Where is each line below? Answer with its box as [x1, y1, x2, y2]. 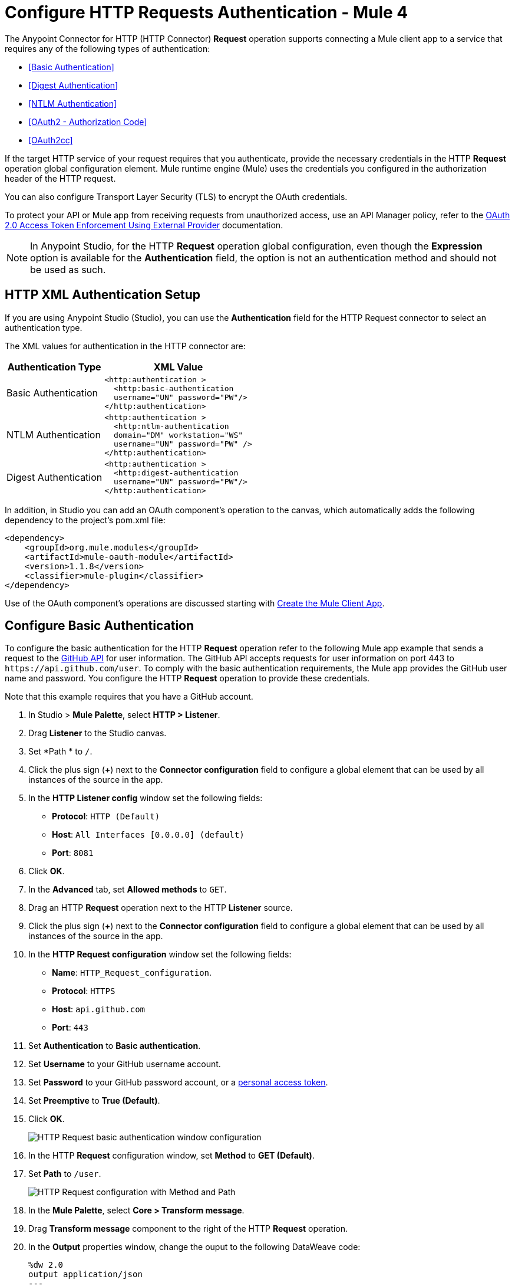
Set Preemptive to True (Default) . [28, 1095, 160, 1106]
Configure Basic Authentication [5, 618, 194, 634]
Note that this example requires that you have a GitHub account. [5, 691, 253, 702]
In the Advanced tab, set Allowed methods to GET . [28, 884, 227, 895]
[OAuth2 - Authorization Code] [28, 116, 147, 127]
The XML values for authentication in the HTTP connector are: [5, 340, 246, 351]
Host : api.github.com [52, 1004, 146, 1015]
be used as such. [30, 263, 106, 275]
